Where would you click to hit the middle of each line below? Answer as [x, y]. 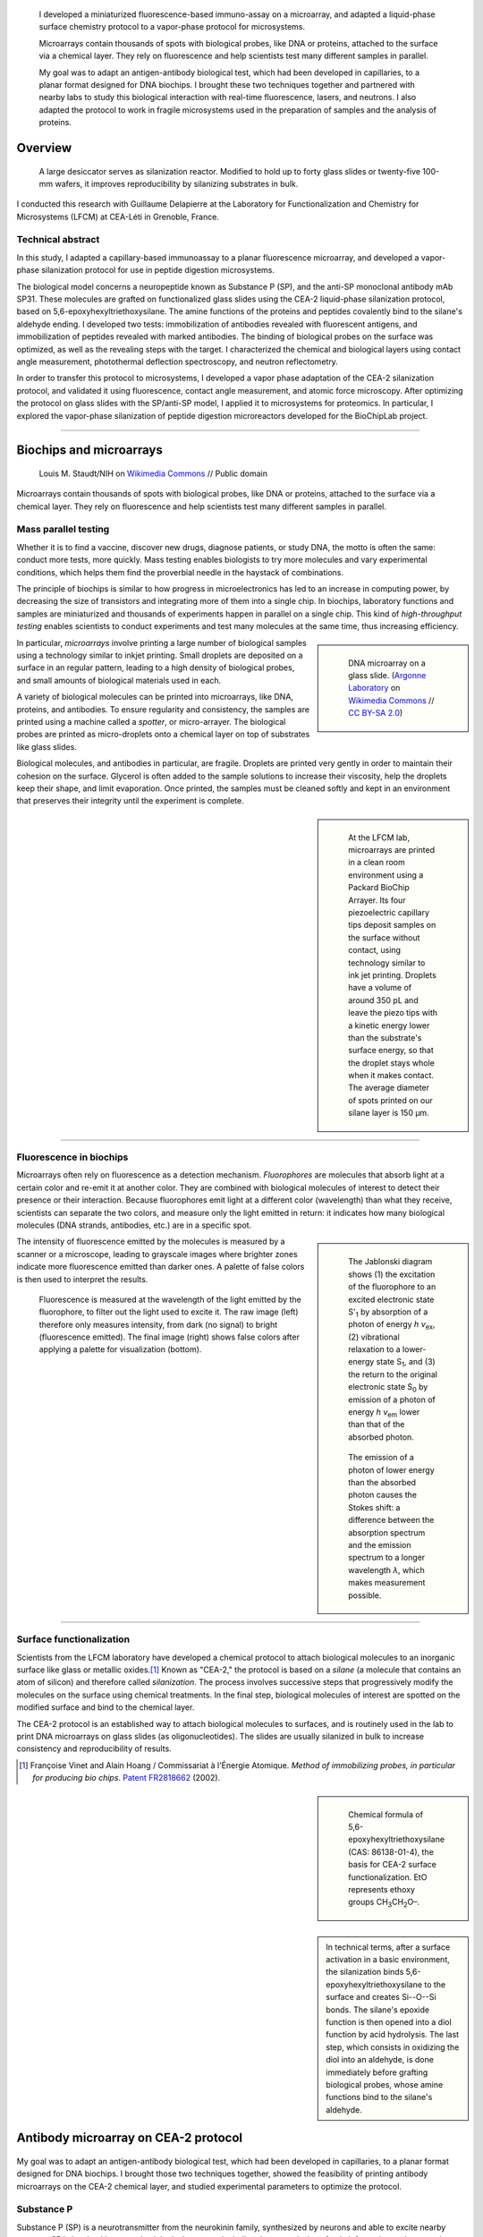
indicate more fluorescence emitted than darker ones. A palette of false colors [161, 1267]
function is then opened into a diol [389, 2022]
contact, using [375, 950]
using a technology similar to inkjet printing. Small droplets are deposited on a [160, 655]
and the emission [380, 1544]
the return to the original [393, 1374]
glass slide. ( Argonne [387, 675]
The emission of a [381, 1458]
